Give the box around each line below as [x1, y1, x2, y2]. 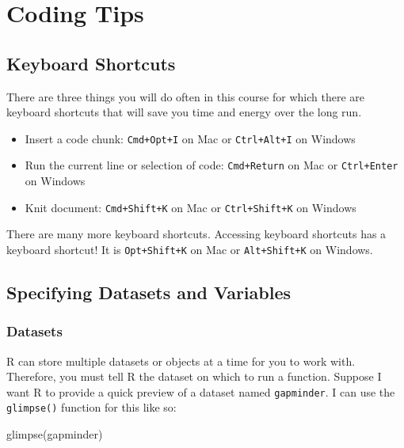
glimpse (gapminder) [6, 426, 103, 442]
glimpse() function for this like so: [6, 399, 177, 416]
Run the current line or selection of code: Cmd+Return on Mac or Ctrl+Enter [25, 157, 398, 173]
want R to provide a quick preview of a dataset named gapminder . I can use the [6, 383, 395, 400]
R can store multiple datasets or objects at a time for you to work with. [6, 352, 356, 369]
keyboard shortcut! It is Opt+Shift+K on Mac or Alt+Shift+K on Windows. [6, 241, 373, 257]
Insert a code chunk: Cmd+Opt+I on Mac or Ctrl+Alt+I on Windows [25, 130, 356, 146]
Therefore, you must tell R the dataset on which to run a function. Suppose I [6, 368, 382, 385]
